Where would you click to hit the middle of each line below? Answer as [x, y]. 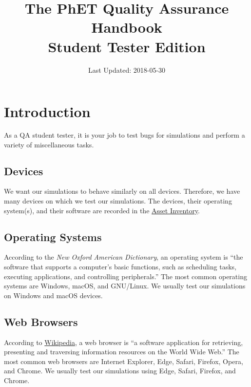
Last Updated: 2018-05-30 [127, 70]
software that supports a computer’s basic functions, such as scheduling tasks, [120, 266]
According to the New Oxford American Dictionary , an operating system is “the [124, 257]
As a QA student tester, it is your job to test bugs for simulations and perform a [125, 135]
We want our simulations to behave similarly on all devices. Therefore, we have [122, 191]
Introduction [47, 112]
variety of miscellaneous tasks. [49, 144]
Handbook [127, 27]
